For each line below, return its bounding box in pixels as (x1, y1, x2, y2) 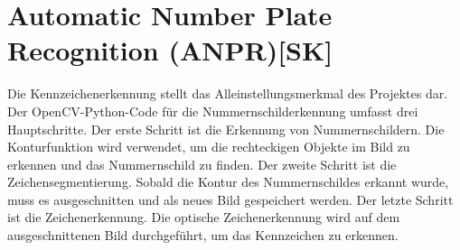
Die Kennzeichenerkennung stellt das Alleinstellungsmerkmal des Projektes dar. (7, 84, 448, 103)
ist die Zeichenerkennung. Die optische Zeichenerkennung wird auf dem (7, 208, 400, 227)
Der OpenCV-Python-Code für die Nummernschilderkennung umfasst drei (7, 101, 418, 120)
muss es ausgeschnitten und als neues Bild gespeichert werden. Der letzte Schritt (7, 190, 454, 208)
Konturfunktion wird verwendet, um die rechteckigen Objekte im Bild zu (7, 137, 410, 156)
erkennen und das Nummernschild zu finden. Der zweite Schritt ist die (7, 154, 397, 173)
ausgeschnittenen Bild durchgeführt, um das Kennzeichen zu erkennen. (7, 226, 399, 245)
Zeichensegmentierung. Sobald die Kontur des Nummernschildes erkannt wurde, (7, 172, 449, 191)
